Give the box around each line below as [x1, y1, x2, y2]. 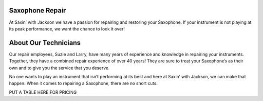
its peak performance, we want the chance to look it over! [9, 26, 125, 31]
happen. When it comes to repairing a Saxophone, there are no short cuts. [9, 80, 158, 87]
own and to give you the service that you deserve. [9, 65, 110, 71]
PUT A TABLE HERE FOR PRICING [9, 89, 77, 95]
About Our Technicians [9, 39, 81, 47]
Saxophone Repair [9, 6, 66, 14]
